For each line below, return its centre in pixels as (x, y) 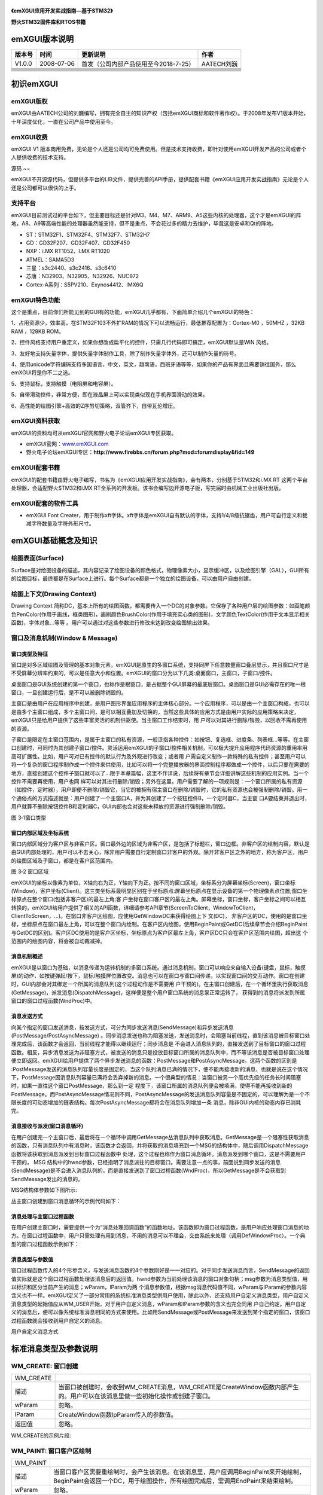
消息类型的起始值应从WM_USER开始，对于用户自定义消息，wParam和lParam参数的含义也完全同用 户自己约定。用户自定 (159, 1304)
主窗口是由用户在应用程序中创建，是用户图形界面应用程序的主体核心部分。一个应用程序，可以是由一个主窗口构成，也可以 (160, 703)
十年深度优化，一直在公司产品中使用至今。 (63, 121)
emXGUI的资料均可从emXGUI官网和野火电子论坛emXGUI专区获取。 (94, 433)
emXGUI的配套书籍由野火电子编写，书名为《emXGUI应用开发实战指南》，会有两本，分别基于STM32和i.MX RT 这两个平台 (159, 480)
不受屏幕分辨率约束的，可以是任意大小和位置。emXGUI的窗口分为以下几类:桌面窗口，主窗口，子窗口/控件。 (144, 673)
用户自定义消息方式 (35, 1331)
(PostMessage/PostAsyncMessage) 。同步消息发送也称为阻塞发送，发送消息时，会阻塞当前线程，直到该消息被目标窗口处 (161, 1035)
